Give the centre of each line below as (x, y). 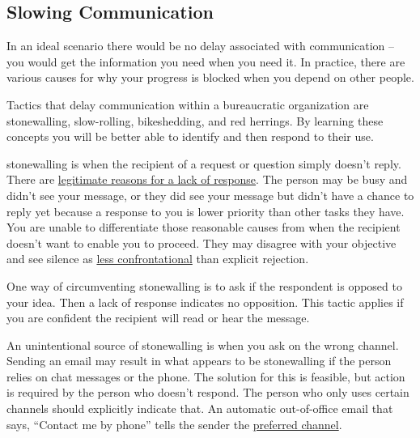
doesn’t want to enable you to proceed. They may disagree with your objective (202, 242)
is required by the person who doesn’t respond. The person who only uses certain (208, 392)
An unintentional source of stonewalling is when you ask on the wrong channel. (203, 344)
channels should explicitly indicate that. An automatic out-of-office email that (200, 408)
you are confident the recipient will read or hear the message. (158, 318)
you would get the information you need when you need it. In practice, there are (206, 61)
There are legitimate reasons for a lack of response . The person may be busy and (207, 179)
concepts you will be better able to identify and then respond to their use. (190, 136)
